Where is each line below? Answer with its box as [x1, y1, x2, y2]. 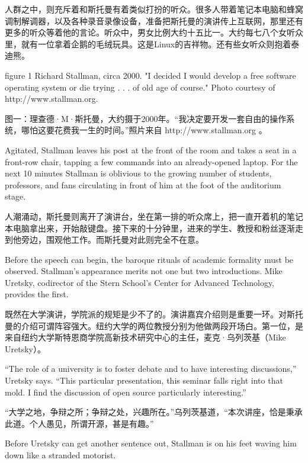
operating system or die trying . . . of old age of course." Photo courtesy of [5, 81, 275, 93]
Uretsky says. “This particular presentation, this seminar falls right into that [5, 374, 283, 387]
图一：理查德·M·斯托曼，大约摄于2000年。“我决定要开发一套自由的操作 [5, 112, 287, 124]
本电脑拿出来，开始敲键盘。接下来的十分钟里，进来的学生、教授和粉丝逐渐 [5, 221, 295, 234]
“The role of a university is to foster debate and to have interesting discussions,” [5, 362, 297, 375]
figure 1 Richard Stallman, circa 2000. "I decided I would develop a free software [5, 69, 296, 81]
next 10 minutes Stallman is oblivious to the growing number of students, [5, 167, 272, 179]
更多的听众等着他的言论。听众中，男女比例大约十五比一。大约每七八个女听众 [5, 26, 303, 38]
